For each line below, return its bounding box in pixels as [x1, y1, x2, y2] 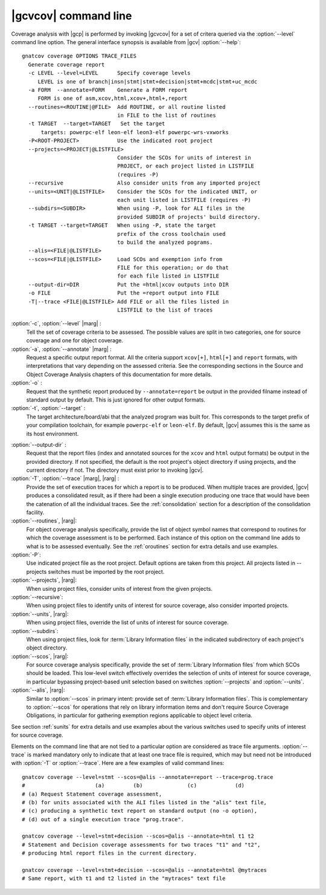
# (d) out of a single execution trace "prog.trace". [22, 816, 184, 822]
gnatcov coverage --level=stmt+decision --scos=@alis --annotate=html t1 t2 [22, 833, 255, 840]
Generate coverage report [28, 61, 105, 68]
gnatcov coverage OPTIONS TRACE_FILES [22, 53, 137, 60]
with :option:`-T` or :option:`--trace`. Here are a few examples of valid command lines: [11, 760, 225, 767]
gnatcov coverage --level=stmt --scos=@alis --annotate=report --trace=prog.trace [22, 773, 273, 780]
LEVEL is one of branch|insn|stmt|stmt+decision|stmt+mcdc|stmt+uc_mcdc [37, 78, 258, 85]
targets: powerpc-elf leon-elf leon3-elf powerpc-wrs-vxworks [40, 129, 229, 135]
